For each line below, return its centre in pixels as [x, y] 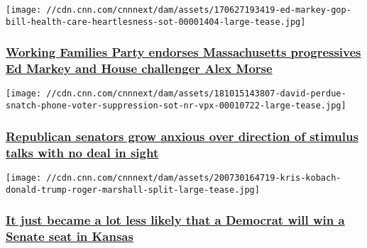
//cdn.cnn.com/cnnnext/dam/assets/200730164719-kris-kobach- [194, 177]
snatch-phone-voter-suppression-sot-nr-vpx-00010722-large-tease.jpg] [176, 106]
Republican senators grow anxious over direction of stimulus [182, 136]
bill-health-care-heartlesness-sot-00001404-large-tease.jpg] [156, 22]
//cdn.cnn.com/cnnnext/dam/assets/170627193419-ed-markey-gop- [199, 10]
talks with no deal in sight [82, 152]
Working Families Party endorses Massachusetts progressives [183, 52]
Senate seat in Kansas [70, 236]
